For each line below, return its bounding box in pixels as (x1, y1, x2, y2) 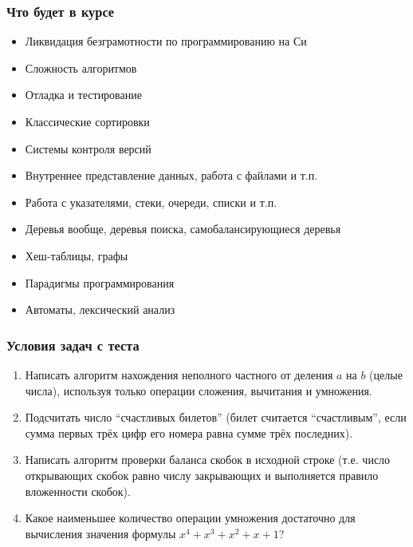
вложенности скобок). (25, 482, 131, 499)
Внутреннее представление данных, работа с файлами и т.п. (25, 167, 318, 184)
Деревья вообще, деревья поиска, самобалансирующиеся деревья (25, 220, 341, 237)
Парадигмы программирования (25, 274, 175, 291)
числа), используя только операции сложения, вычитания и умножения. (25, 382, 372, 398)
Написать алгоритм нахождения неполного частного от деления (25, 366, 333, 383)
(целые (369, 366, 403, 383)
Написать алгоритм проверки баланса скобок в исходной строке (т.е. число (25, 451, 391, 468)
